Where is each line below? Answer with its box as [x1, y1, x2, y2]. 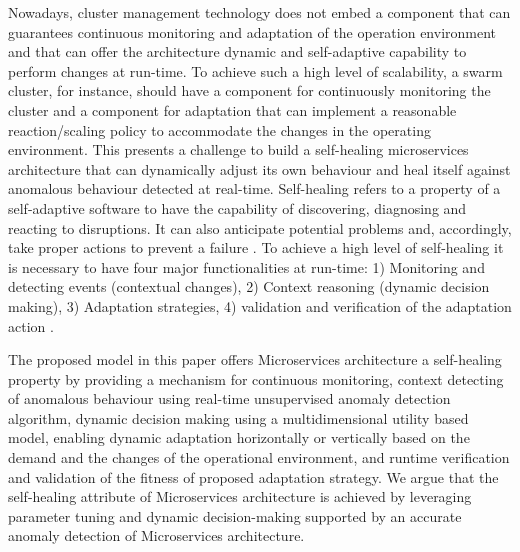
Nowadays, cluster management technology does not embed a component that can [8, 2, 511, 22]
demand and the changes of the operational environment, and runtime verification [8, 447, 510, 468]
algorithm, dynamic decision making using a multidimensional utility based [8, 407, 469, 428]
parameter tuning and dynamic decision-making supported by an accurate [8, 505, 462, 526]
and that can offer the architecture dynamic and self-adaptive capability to [8, 41, 467, 62]
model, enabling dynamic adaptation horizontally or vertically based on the [8, 427, 470, 448]
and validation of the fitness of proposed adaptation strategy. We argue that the [8, 466, 499, 487]
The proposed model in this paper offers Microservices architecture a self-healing [8, 349, 502, 370]
